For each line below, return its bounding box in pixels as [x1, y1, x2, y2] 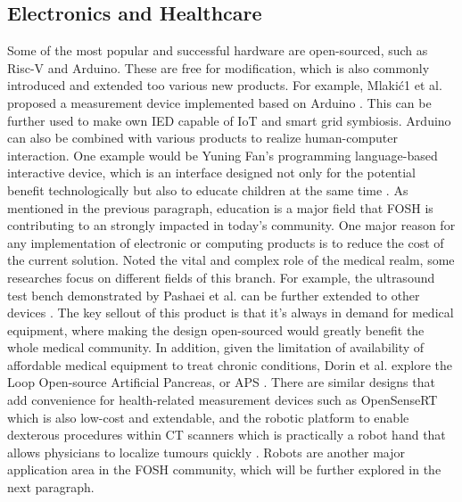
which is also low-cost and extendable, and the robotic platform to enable [7, 407, 409, 426]
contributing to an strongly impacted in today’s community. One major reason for [7, 216, 456, 235]
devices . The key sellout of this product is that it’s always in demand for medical [7, 303, 454, 322]
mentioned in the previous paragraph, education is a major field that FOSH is [7, 198, 433, 217]
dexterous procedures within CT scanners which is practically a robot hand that [7, 425, 446, 444]
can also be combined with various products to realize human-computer [7, 128, 398, 147]
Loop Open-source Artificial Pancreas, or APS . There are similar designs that [7, 373, 435, 391]
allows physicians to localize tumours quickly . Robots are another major [7, 442, 406, 461]
